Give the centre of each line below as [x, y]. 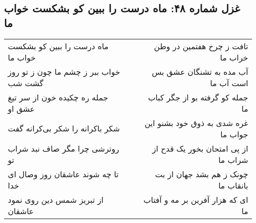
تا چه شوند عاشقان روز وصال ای [63, 174]
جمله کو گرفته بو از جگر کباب [198, 97]
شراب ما [233, 159]
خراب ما [234, 57]
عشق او [21, 108]
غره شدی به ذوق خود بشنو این [196, 123]
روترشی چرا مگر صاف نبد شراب [64, 148]
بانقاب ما [233, 185]
